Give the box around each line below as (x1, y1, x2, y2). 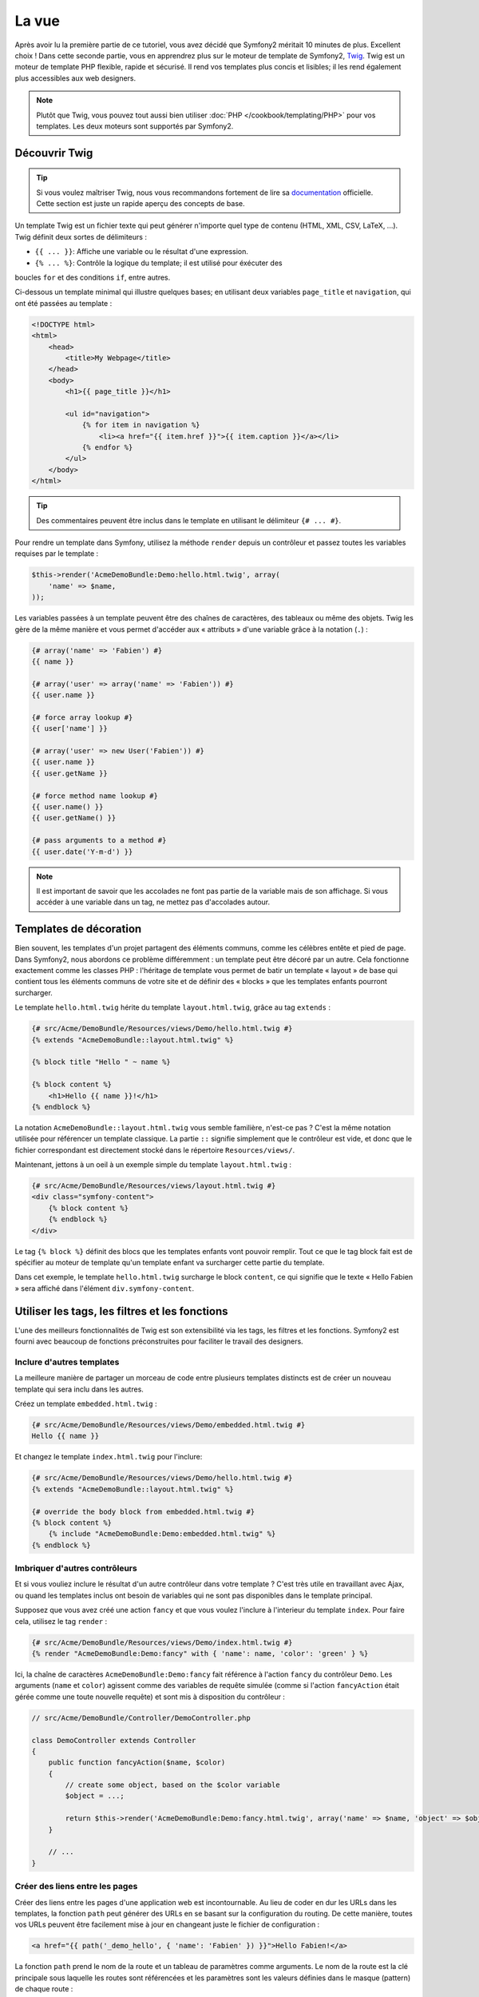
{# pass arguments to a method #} (31, 836, 167, 845)
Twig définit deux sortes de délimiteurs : (14, 232, 148, 241)
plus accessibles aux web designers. (14, 73, 137, 83)
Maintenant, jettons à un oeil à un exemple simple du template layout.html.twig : (14, 1160, 291, 1169)
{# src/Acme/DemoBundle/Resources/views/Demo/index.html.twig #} (31, 1638, 293, 1647)
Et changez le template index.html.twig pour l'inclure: (14, 1452, 203, 1462)
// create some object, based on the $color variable (65, 1781, 280, 1789)
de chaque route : (14, 1984, 73, 1994)
